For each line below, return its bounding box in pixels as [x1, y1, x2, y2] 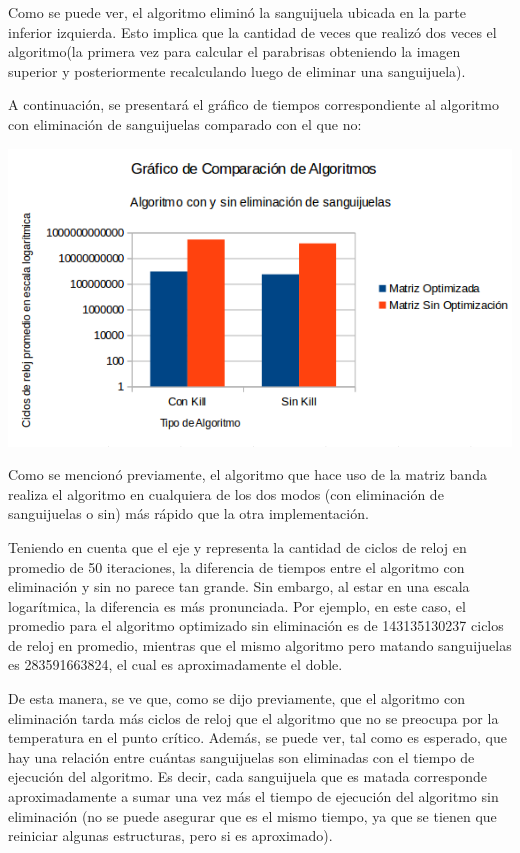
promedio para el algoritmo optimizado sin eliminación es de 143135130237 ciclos [8, 615, 504, 636]
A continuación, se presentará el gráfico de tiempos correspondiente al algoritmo [8, 94, 499, 115]
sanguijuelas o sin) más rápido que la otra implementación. [8, 503, 369, 524]
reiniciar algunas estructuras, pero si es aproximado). [8, 825, 333, 846]
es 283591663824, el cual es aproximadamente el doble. [8, 654, 343, 675]
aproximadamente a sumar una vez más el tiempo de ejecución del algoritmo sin [8, 786, 499, 807]
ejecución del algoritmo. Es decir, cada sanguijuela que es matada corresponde [8, 766, 487, 787]
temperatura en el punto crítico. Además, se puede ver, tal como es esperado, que [8, 727, 507, 748]
